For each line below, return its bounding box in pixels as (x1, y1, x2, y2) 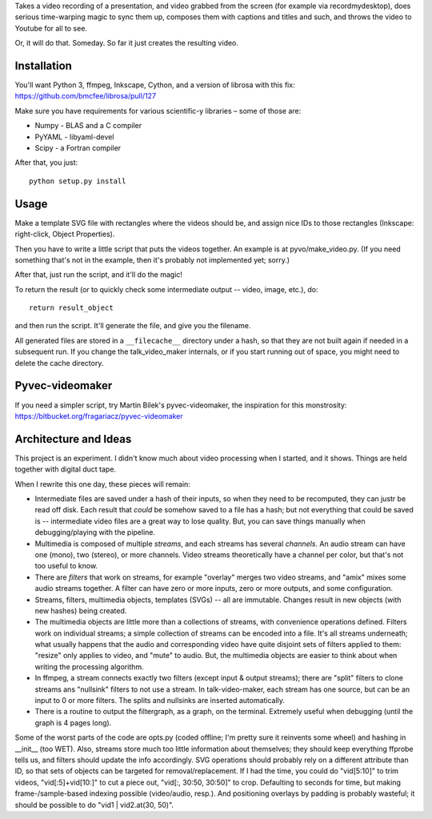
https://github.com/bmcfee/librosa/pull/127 (14, 91, 156, 101)
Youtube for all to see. (14, 23, 88, 33)
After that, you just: (14, 158, 78, 167)
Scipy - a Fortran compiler (34, 143, 122, 153)
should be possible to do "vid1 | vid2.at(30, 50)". (14, 800, 174, 809)
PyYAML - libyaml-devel (34, 132, 114, 142)
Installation (14, 58, 72, 72)
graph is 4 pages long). (34, 717, 112, 728)
